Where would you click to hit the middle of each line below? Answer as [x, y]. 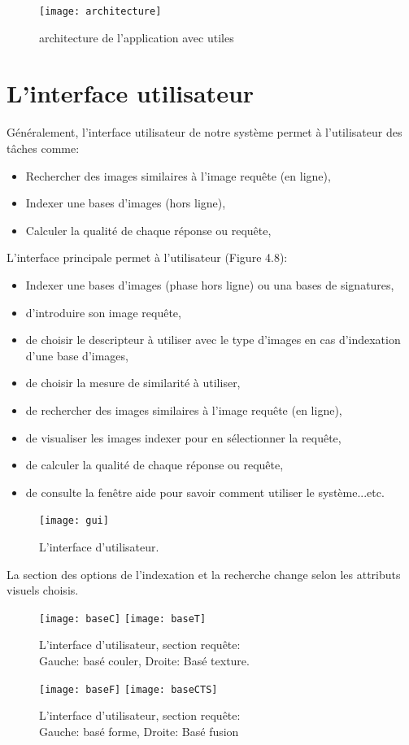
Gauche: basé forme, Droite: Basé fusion [139, 731]
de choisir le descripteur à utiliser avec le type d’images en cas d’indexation [213, 340]
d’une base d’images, [77, 355]
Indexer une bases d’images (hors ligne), [126, 203]
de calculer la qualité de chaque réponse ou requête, [154, 465]
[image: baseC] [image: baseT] [123, 619]
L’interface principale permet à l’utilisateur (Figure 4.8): [147, 257]
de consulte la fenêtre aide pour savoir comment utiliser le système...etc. [205, 492]
